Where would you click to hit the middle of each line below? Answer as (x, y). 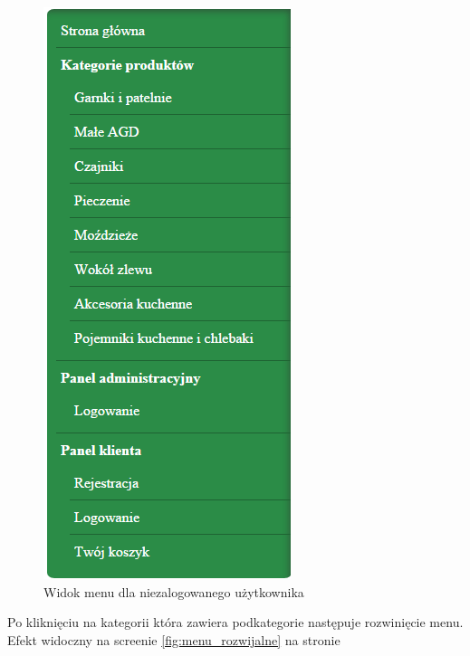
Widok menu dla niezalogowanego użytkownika (174, 591)
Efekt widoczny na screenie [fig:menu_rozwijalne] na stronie (174, 639)
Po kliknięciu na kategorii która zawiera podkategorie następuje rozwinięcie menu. (235, 622)
